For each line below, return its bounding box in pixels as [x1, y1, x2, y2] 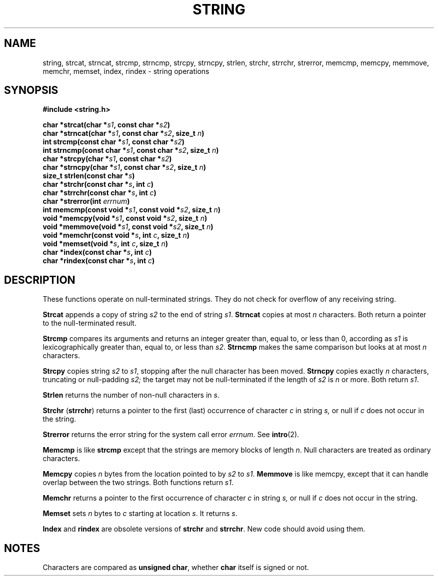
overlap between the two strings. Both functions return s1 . [42, 478, 233, 487]
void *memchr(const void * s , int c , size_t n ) [42, 231, 190, 240]
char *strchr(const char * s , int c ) [42, 180, 154, 189]
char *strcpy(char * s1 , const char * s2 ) [42, 154, 172, 163]
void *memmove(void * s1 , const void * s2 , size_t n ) [42, 222, 213, 231]
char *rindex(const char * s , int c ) [42, 256, 155, 265]
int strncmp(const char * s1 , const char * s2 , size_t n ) [42, 146, 219, 155]
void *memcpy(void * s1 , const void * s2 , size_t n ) [42, 214, 207, 223]
